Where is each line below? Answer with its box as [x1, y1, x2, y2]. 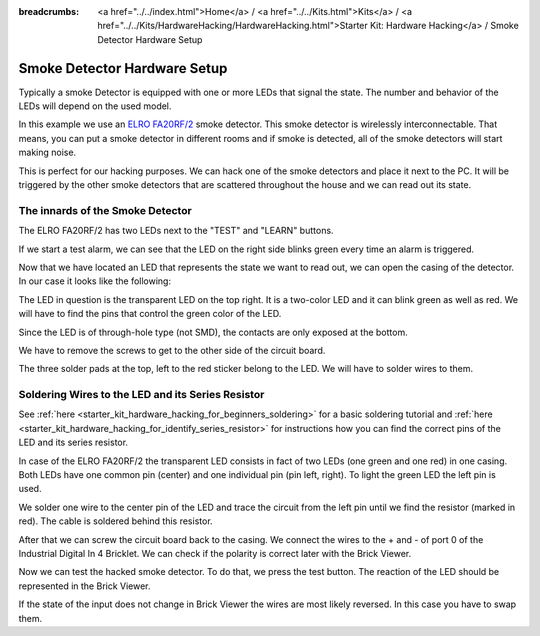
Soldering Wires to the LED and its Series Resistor [18, 388, 265, 402]
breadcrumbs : [18, 6, 80, 17]
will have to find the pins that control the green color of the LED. [18, 308, 282, 320]
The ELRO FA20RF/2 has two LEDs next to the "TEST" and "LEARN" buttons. [18, 225, 334, 237]
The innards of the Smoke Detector [18, 203, 192, 217]
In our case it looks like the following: [18, 275, 172, 287]
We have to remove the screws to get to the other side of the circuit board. [18, 344, 326, 356]
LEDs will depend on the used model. [18, 100, 172, 112]
